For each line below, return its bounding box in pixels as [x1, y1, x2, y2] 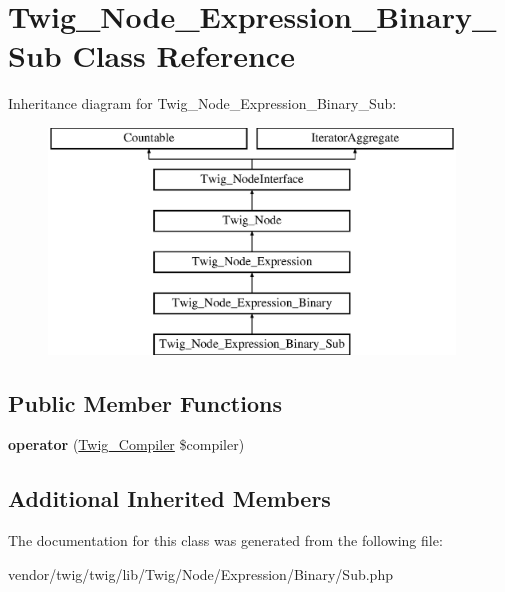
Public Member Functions [8, 387, 282, 418]
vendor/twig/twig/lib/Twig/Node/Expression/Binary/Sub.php [8, 563, 393, 584]
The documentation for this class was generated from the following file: [8, 530, 443, 551]
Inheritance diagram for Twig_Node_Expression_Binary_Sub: [8, 93, 397, 114]
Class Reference [72, 35, 295, 76]
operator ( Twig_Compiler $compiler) [8, 434, 245, 455]
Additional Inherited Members [8, 483, 331, 514]
